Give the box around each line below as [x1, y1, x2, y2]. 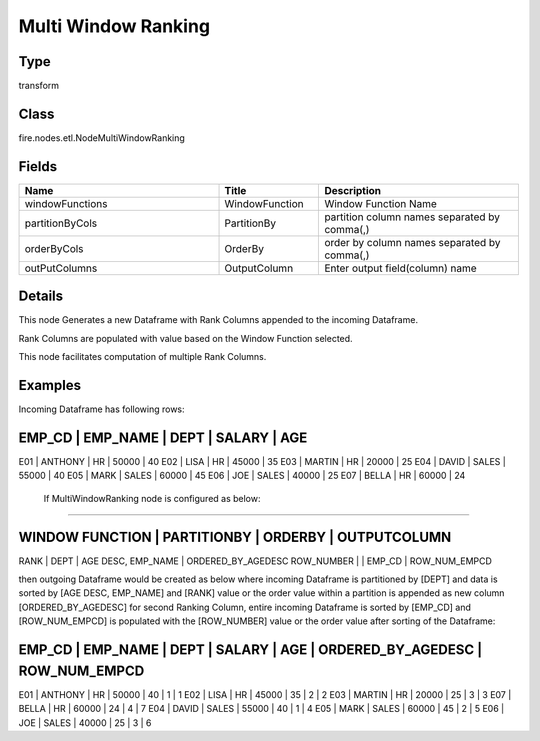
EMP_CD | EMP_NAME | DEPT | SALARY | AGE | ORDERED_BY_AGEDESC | [18, 641, 483, 659]
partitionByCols [24, 216, 98, 230]
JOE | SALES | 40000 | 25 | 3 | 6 [18, 716, 152, 729]
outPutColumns [24, 261, 98, 275]
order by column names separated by [324, 235, 501, 249]
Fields [18, 158, 58, 175]
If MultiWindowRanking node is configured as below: [43, 492, 261, 504]
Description [324, 183, 382, 197]
